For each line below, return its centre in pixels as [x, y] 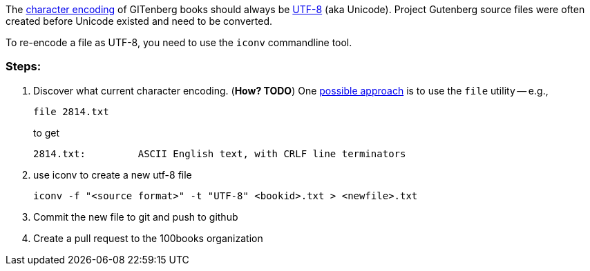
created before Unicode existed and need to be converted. [139, 21]
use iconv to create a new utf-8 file [113, 174]
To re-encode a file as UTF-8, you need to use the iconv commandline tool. [179, 42]
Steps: [23, 67]
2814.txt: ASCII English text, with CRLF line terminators [220, 153]
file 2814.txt [71, 111]
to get [47, 132]
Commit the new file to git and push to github [136, 217]
